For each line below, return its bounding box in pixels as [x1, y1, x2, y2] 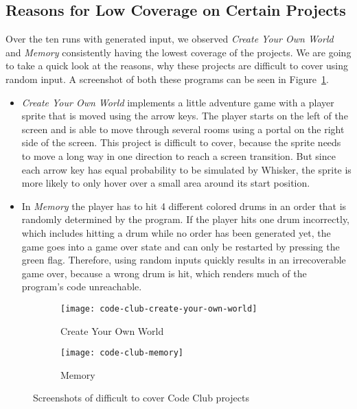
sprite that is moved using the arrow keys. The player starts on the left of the [21, 108, 348, 123]
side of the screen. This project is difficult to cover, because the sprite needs [21, 135, 341, 150]
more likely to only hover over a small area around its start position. [21, 176, 310, 190]
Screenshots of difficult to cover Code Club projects [33, 390, 249, 405]
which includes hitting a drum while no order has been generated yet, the [21, 225, 331, 239]
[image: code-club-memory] [60, 348, 183, 358]
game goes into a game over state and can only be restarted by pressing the [21, 239, 340, 253]
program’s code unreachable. [21, 279, 142, 294]
